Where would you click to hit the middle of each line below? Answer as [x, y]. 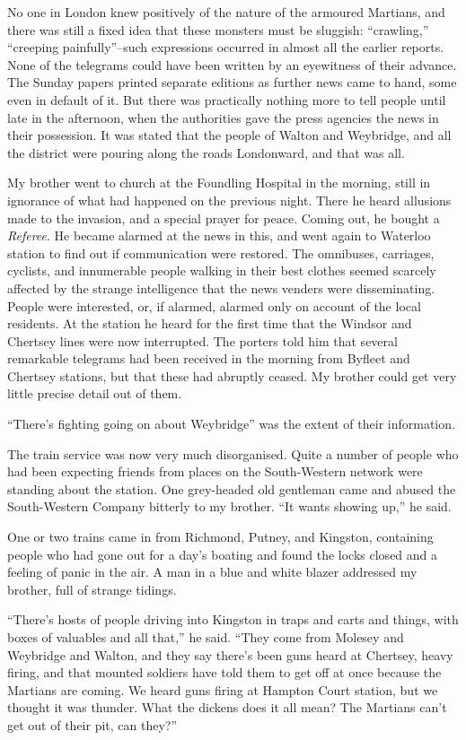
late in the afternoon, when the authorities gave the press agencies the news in [223, 117]
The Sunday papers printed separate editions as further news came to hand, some [232, 82]
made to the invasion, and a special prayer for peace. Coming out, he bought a [224, 218]
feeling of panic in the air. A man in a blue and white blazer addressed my [212, 572]
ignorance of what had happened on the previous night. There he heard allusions [229, 200]
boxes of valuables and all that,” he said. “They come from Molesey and [206, 637]
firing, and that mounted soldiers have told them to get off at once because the [224, 672]
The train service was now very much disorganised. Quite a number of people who [233, 453]
